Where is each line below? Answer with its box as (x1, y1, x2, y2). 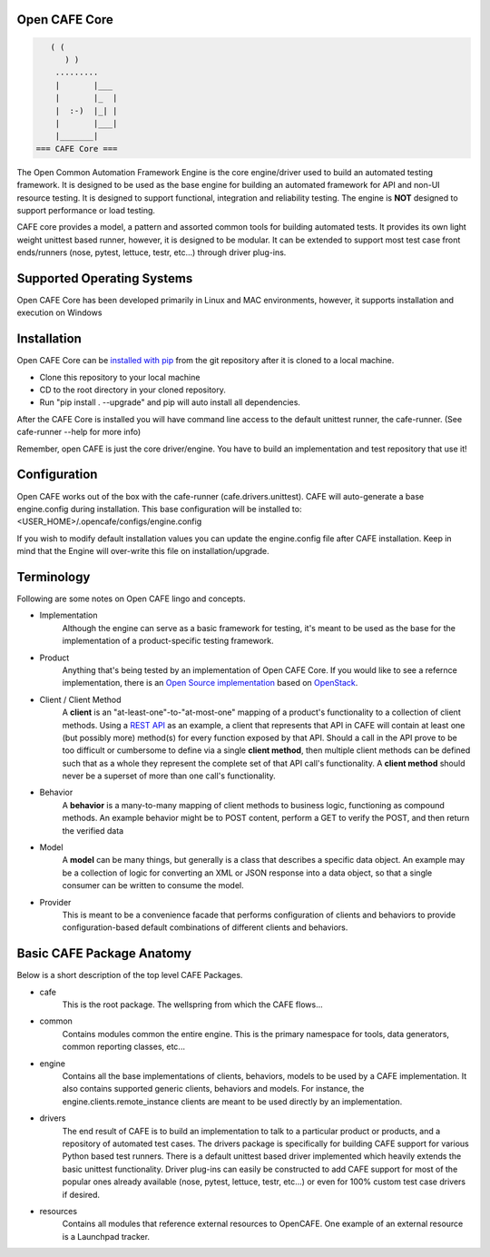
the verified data (62, 825, 124, 836)
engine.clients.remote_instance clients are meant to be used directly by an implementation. (62, 1095, 403, 1107)
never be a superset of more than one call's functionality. (62, 770, 276, 781)
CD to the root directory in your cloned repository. (39, 384, 227, 395)
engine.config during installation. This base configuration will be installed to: (16, 503, 302, 514)
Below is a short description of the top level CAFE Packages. (16, 970, 243, 981)
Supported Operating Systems (16, 271, 193, 286)
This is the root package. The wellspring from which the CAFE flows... (62, 999, 324, 1010)
